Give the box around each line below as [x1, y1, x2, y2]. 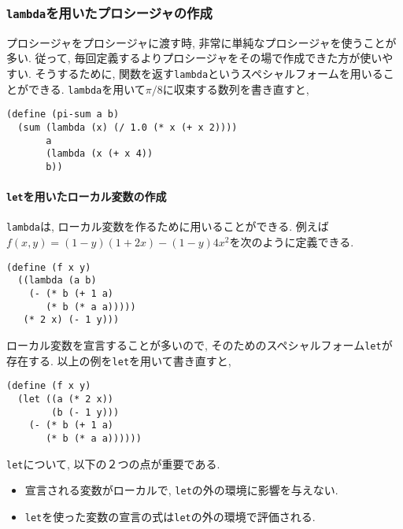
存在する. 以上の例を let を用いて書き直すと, [6, 352, 231, 368]
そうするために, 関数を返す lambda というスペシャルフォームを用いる [35, 65, 383, 81]
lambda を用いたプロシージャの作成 [6, 2, 213, 22]
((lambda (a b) [17, 275, 97, 287]
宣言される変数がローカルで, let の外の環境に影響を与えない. [24, 482, 338, 498]
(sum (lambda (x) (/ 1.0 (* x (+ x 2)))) [17, 121, 238, 133]
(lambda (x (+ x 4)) [46, 148, 153, 160]
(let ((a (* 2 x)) [17, 393, 114, 405]
